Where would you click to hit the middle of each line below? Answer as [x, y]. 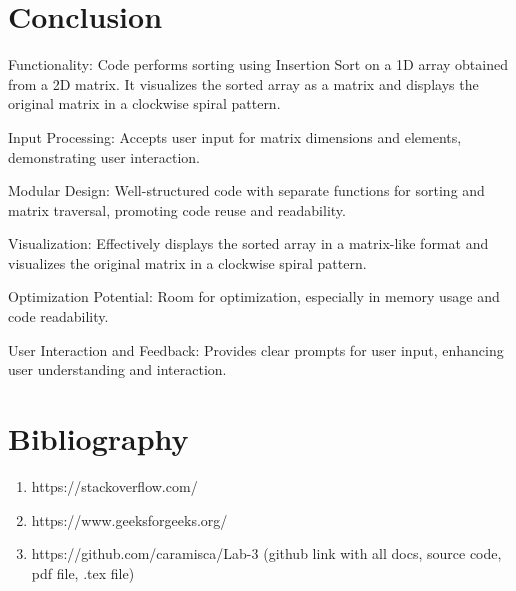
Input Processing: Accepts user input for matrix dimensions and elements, [235, 136]
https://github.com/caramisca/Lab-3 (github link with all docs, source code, [266, 553]
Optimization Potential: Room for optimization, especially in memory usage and [254, 296]
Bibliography [98, 438]
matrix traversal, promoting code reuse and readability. [177, 209]
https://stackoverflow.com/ [114, 485]
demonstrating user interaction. [104, 156]
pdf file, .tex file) [83, 572]
